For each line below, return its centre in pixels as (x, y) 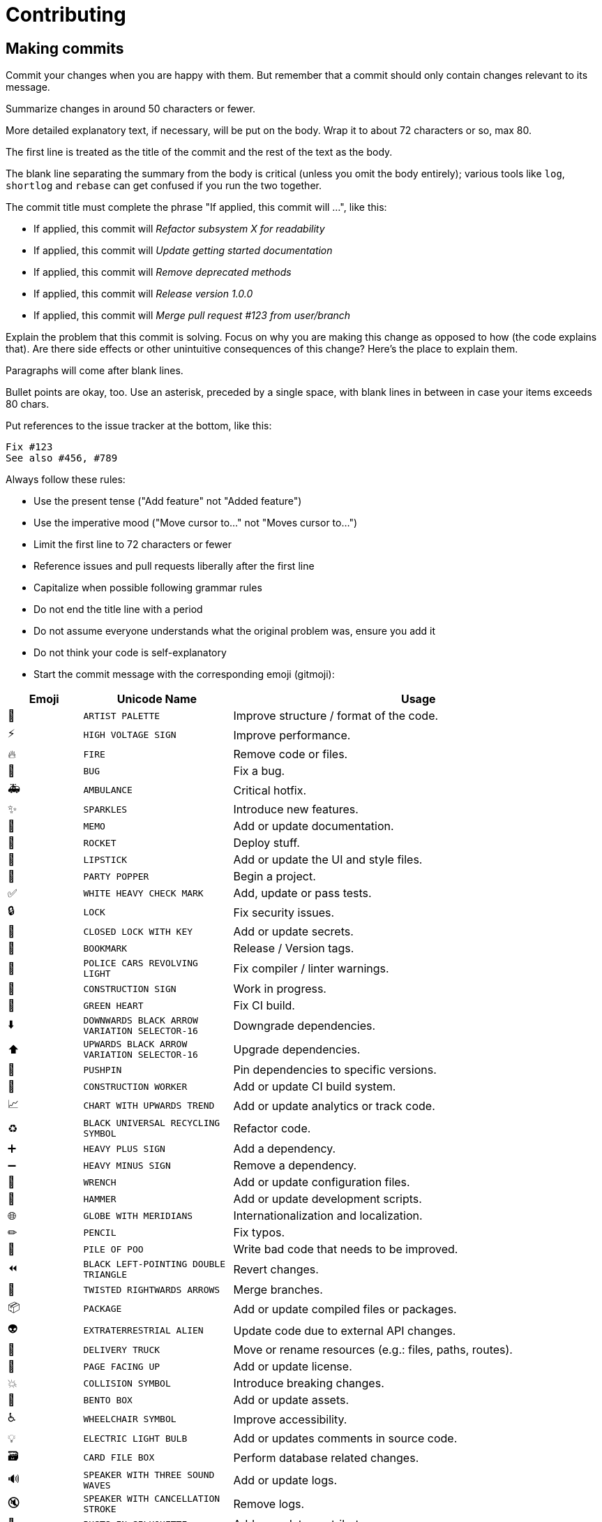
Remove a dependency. (295, 1166)
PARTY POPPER (116, 876)
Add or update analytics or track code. (334, 1106)
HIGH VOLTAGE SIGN (130, 735)
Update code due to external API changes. (345, 1330)
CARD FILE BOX (119, 1458)
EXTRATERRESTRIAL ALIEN (143, 1331)
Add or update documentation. (314, 826)
